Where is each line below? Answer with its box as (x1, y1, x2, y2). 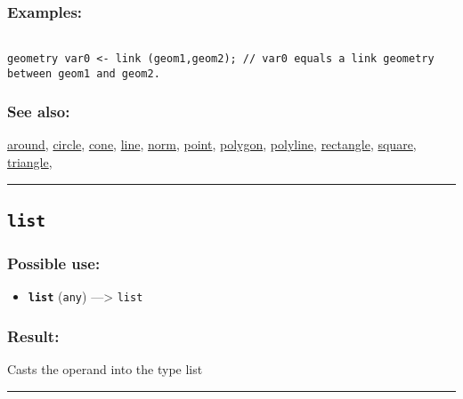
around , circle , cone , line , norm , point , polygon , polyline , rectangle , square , (7, 135, 417, 154)
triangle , (7, 153, 53, 171)
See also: (7, 100, 70, 123)
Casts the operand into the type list (7, 360, 203, 379)
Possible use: (7, 251, 101, 274)
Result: (7, 324, 60, 347)
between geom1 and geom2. (7, 67, 160, 80)
